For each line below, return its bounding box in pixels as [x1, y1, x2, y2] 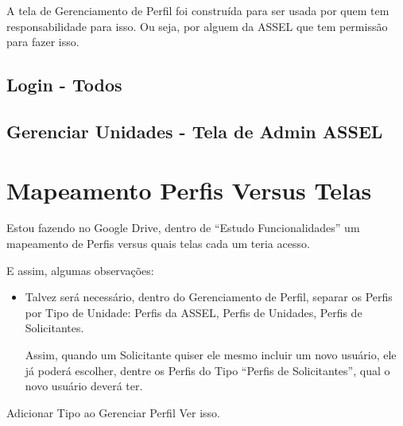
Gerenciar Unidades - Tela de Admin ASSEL [6, 118, 383, 143]
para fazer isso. [6, 33, 79, 50]
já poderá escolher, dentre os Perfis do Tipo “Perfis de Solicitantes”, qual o [25, 362, 390, 378]
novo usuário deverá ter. [25, 378, 143, 394]
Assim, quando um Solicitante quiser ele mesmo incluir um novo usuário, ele [25, 347, 397, 363]
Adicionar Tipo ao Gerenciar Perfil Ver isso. [6, 404, 220, 420]
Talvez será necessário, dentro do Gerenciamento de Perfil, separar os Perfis [25, 289, 393, 305]
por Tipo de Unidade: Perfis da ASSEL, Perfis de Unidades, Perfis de [25, 304, 362, 320]
